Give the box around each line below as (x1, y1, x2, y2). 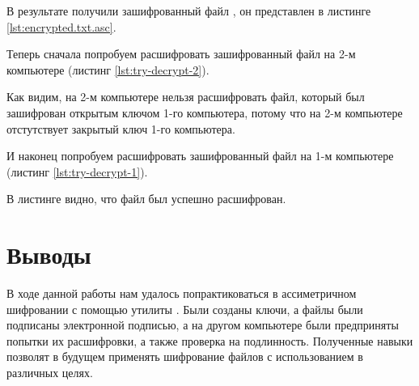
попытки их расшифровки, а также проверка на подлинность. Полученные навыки (6, 332, 413, 349)
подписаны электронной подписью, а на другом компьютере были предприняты (6, 316, 399, 333)
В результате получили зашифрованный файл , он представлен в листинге (6, 2, 371, 19)
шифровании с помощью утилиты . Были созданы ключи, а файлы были (6, 300, 363, 317)
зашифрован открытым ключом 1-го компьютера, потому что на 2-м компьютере (6, 104, 403, 121)
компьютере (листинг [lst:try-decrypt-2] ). (6, 61, 209, 78)
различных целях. (6, 364, 93, 381)
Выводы (6, 238, 91, 271)
